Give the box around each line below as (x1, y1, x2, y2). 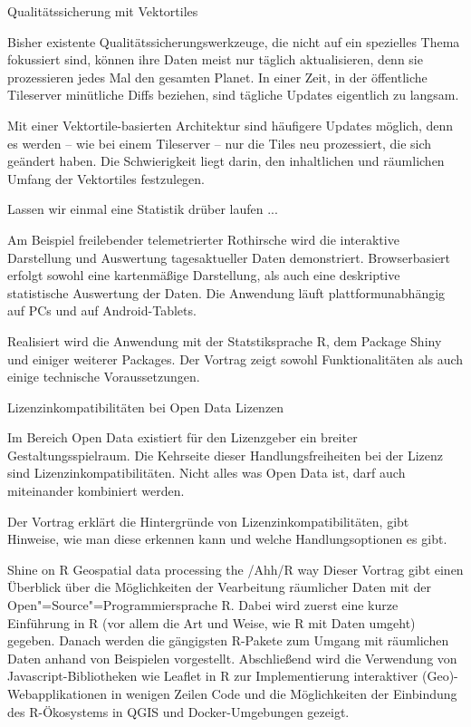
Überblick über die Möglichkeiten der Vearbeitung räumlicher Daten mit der (7, 577, 431, 596)
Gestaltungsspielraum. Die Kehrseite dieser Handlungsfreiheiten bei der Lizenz (7, 445, 444, 464)
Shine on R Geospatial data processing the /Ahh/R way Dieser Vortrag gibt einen (7, 559, 464, 578)
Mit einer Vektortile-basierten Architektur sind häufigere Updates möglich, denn (7, 115, 454, 134)
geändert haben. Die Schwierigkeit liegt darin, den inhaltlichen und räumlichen (7, 151, 445, 170)
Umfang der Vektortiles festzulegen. (7, 169, 206, 188)
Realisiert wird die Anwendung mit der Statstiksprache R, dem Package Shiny (7, 331, 442, 350)
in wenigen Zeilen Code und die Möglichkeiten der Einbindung (111, 684, 457, 703)
